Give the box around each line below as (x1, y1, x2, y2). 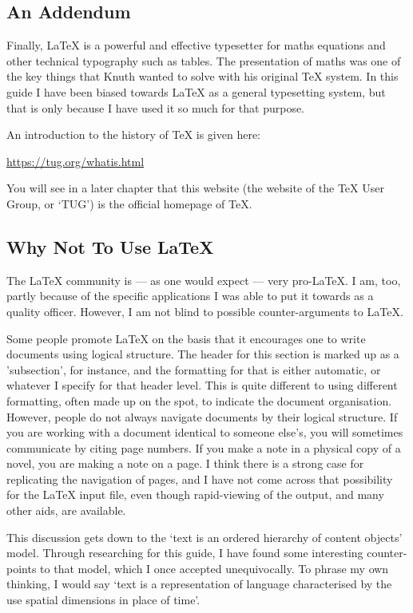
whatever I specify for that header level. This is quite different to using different (6, 377, 398, 394)
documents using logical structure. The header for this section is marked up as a (6, 346, 399, 362)
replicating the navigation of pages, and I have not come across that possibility (6, 470, 393, 487)
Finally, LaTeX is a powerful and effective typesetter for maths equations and (6, 37, 386, 53)
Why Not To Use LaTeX (6, 234, 214, 259)
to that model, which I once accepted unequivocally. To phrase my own (40, 560, 389, 576)
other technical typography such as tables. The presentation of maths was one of (6, 52, 401, 69)
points (6, 560, 37, 576)
